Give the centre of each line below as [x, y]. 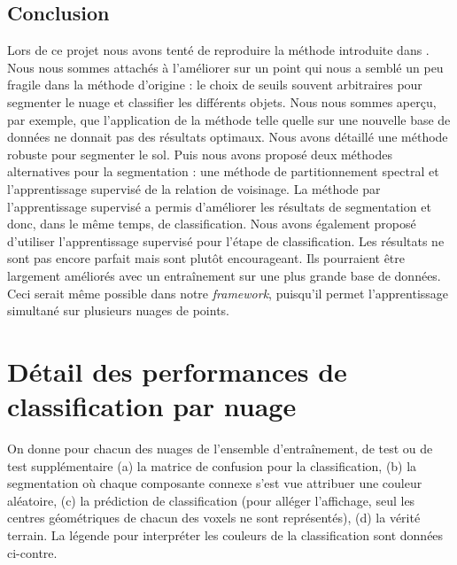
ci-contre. [32, 552]
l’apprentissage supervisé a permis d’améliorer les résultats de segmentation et [219, 206]
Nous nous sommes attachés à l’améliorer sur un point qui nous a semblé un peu [225, 67]
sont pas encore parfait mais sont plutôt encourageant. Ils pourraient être [206, 258]
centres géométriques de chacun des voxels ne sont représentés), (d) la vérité [214, 518]
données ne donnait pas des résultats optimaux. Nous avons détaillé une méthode [228, 137]
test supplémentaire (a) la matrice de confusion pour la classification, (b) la [212, 465]
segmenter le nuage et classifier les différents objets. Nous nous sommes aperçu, [222, 101]
